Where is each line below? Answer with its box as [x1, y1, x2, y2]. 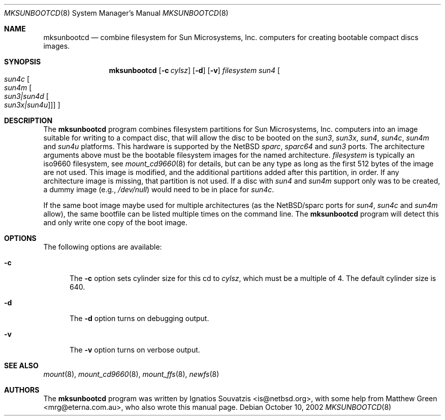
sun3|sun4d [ [4, 92, 49, 100]
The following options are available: [43, 242, 162, 251]
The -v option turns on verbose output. [70, 345, 200, 354]
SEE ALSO [4, 361, 39, 370]
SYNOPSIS [4, 57, 41, 66]
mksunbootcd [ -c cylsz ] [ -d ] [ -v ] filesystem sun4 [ [109, 66, 280, 75]
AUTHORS [4, 386, 40, 394]
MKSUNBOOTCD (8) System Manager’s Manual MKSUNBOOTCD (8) [4, 9, 229, 17]
